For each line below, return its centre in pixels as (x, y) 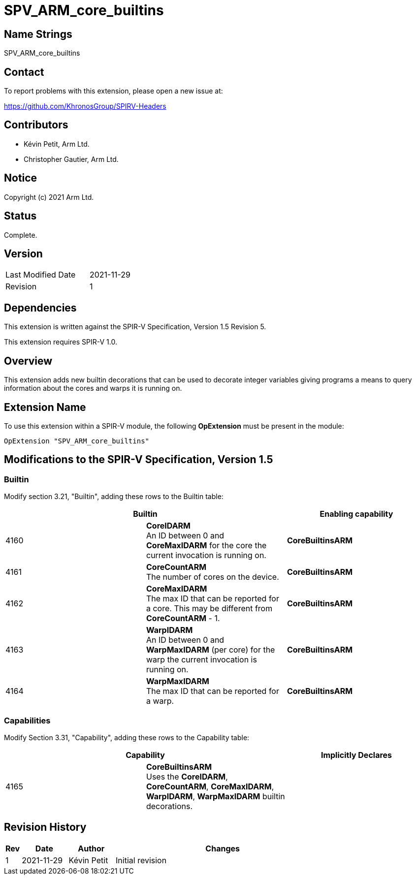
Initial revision (141, 860)
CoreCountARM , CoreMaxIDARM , (210, 786)
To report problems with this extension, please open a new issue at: (113, 91)
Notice (21, 178)
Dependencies (40, 308)
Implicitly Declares (356, 755)
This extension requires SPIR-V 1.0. (61, 342)
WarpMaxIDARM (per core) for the (210, 650)
